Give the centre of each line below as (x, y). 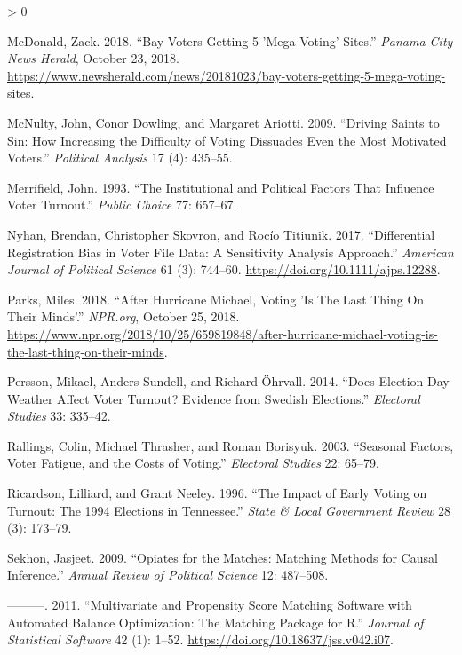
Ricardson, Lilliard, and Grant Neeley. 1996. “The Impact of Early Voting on (217, 493)
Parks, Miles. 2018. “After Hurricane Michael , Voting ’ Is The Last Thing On (216, 299)
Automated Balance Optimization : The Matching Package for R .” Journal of (215, 622)
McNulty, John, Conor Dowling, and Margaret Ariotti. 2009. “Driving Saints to (223, 122)
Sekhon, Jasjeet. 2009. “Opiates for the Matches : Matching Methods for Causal (223, 557)
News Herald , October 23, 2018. (93, 58)
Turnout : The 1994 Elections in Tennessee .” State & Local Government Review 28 (229, 510)
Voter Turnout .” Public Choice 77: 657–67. (122, 205)
